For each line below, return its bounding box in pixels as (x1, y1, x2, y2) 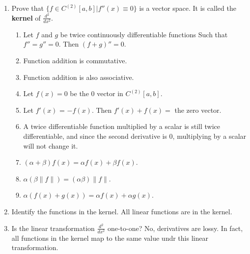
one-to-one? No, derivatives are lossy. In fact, (107, 223, 243, 233)
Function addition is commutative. (23, 55, 127, 65)
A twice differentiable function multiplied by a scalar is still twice (23, 121, 221, 131)
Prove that (11, 3, 44, 13)
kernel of (11, 12, 41, 23)
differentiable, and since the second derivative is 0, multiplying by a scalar (23, 130, 247, 141)
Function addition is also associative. (23, 72, 134, 82)
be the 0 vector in (70, 88, 123, 99)
